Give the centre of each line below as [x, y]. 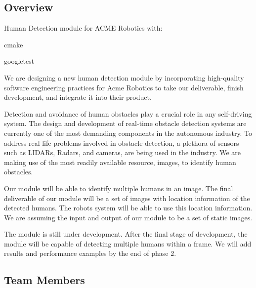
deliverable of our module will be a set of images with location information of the [127, 198]
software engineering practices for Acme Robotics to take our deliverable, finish [124, 87]
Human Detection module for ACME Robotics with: [83, 28]
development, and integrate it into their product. [78, 97]
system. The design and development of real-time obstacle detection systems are [125, 123]
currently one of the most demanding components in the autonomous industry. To [128, 133]
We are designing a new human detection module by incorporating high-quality [124, 77]
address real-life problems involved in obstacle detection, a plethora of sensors [122, 143]
